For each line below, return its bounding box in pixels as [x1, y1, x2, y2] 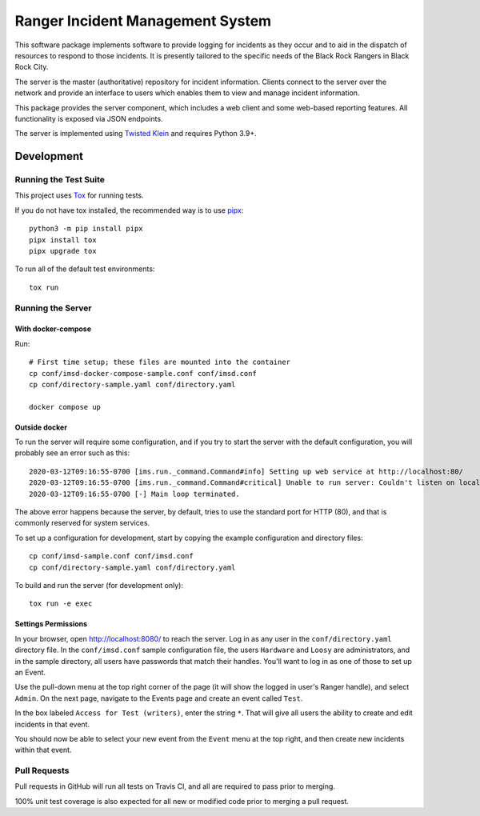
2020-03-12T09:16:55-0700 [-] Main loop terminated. [29, 489, 240, 498]
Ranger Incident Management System [14, 12, 272, 30]
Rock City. [14, 62, 49, 72]
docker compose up [29, 402, 102, 411]
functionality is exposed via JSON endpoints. [14, 114, 163, 123]
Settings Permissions [14, 619, 88, 629]
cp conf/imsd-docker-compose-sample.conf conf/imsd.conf [29, 369, 258, 378]
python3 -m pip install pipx [29, 224, 143, 234]
